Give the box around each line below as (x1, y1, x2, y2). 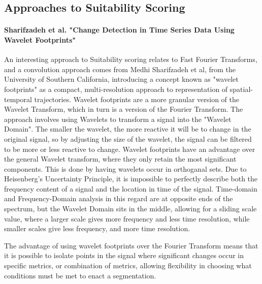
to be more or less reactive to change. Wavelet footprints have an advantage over (4, 143, 255, 154)
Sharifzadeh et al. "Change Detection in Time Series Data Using (4, 24, 235, 35)
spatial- (230, 83, 253, 94)
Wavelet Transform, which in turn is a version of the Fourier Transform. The (4, 104, 243, 114)
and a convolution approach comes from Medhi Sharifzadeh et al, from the (4, 64, 236, 74)
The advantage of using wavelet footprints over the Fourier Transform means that (4, 240, 258, 250)
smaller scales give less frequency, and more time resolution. (4, 223, 190, 234)
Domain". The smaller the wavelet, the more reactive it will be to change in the (4, 123, 251, 134)
